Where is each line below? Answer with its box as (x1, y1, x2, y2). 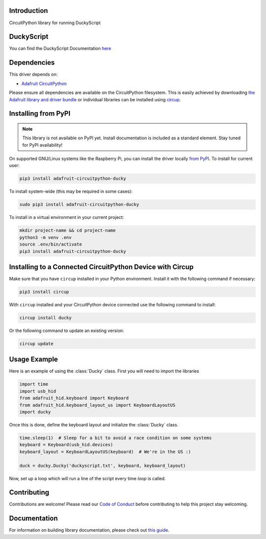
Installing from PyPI (9, 109, 71, 118)
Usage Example (9, 355, 58, 364)
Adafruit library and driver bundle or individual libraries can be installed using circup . (9, 96, 181, 102)
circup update (19, 341, 54, 346)
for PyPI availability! (22, 142, 63, 148)
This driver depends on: (9, 72, 58, 78)
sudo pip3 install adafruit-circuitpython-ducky (19, 202, 139, 207)
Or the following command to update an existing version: (9, 328, 124, 333)
